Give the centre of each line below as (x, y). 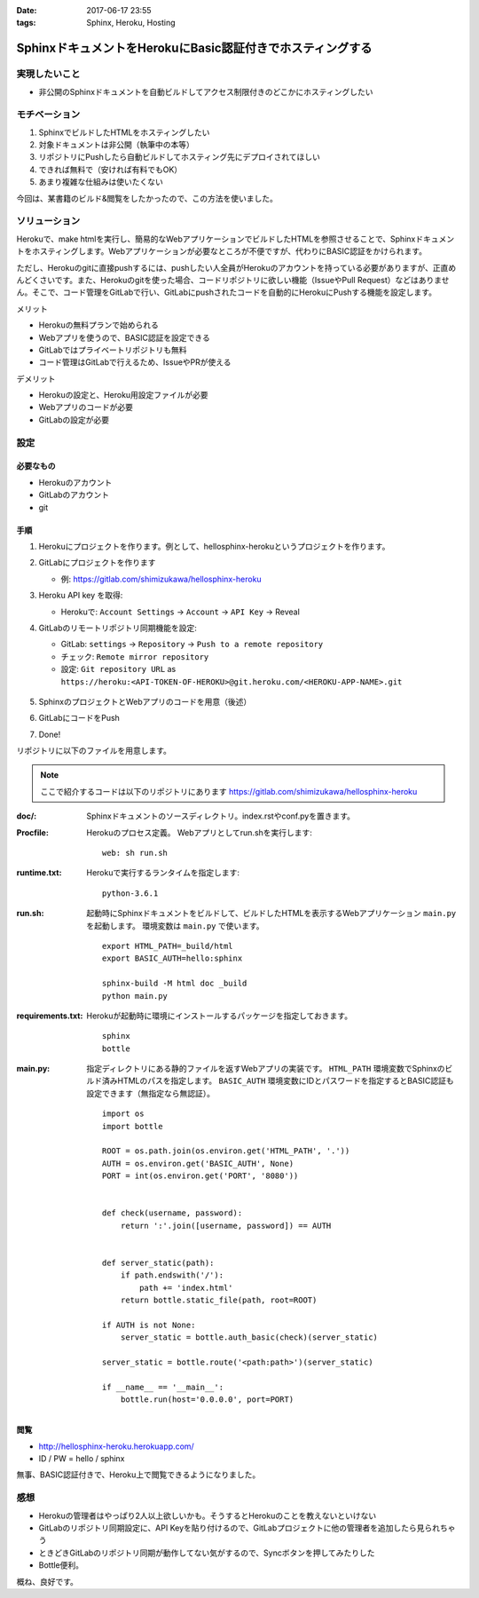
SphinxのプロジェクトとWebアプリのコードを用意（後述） (145, 701)
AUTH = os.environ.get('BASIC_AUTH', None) (198, 1163)
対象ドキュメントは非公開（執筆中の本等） (116, 145)
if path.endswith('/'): (172, 1275)
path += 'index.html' (186, 1288)
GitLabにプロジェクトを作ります (97, 563)
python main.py (135, 996)
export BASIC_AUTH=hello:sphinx (173, 958)
